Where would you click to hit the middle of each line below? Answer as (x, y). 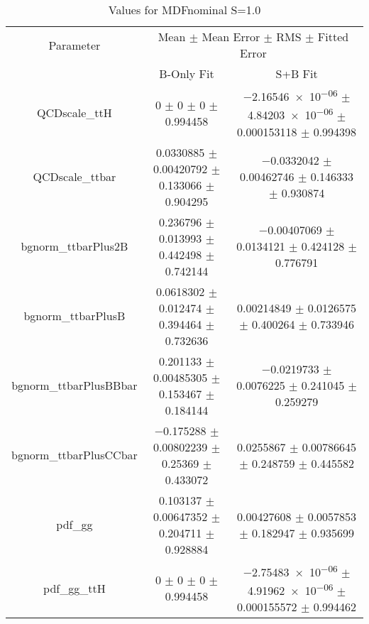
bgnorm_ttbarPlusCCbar (75, 455)
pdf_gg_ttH (75, 588)
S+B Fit (297, 73)
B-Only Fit (187, 73)
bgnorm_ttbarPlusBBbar (75, 385)
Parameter (75, 45)
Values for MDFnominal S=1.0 (184, 10)
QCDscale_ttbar (75, 177)
